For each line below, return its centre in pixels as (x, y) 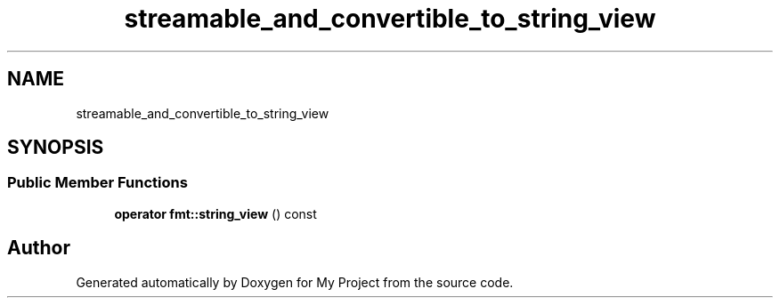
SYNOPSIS (56, 148)
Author (39, 248)
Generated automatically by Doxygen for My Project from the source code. (295, 282)
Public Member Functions (97, 183)
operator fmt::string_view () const (215, 213)
